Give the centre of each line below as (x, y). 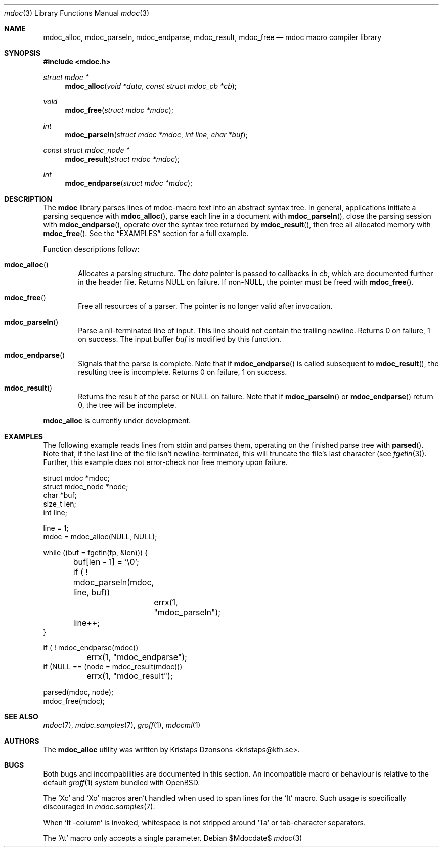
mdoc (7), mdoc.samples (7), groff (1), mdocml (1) (122, 725)
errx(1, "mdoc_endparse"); (137, 657)
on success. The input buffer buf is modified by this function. (180, 339)
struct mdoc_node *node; (86, 487)
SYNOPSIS (23, 53)
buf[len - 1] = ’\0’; (106, 562)
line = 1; (56, 528)
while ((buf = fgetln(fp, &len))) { (96, 552)
